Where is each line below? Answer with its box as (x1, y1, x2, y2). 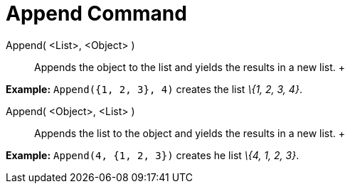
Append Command (6, 1, 187, 26)
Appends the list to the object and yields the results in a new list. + (34, 126, 346, 139)
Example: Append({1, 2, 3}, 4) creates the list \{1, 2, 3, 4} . (6, 82, 302, 95)
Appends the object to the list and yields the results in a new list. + (34, 60, 346, 73)
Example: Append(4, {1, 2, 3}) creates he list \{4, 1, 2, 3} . (6, 148, 299, 161)
